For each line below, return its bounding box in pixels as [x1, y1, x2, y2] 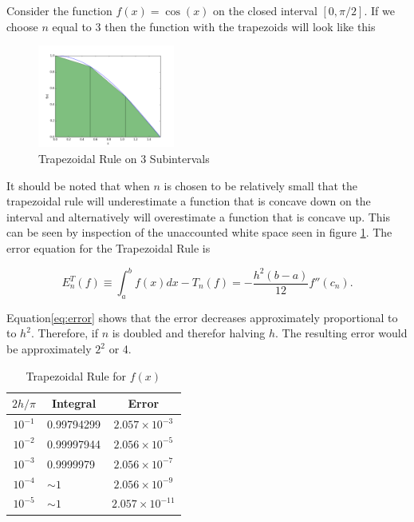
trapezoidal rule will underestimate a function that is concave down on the [6, 193, 371, 209]
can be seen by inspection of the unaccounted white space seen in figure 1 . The [6, 224, 392, 241]
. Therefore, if [30, 325, 98, 341]
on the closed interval [213, 2, 317, 18]
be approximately [6, 341, 92, 357]
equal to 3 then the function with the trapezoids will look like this [52, 18, 376, 34]
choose [6, 18, 38, 34]
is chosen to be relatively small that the [164, 177, 358, 193]
